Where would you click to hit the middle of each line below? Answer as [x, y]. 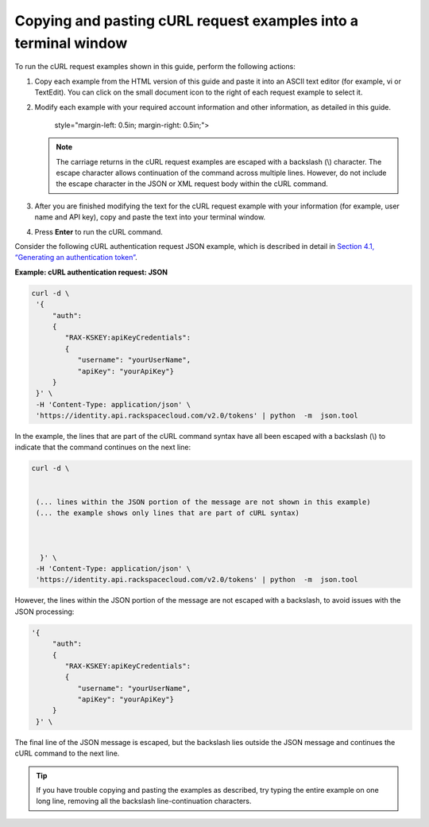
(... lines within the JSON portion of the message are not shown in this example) [203, 502]
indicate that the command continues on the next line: [102, 447]
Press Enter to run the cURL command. [99, 231]
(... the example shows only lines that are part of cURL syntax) [168, 513]
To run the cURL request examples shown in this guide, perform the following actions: [155, 67]
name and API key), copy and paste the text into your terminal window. [150, 217]
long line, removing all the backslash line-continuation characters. [144, 801]
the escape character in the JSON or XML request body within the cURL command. [192, 184]
